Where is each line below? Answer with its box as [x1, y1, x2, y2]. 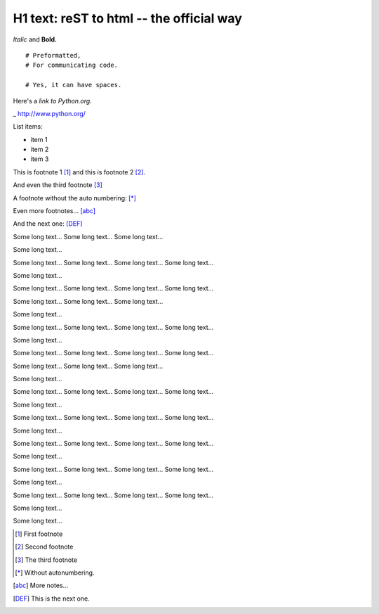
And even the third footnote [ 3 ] [13, 181, 103, 189]
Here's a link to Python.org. [13, 96, 93, 105]
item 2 [30, 145, 49, 154]
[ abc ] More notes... [13, 581, 69, 590]
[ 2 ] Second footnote [15, 542, 74, 551]
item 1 [30, 135, 48, 143]
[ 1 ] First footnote [15, 530, 63, 538]
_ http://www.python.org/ [13, 109, 86, 117]
